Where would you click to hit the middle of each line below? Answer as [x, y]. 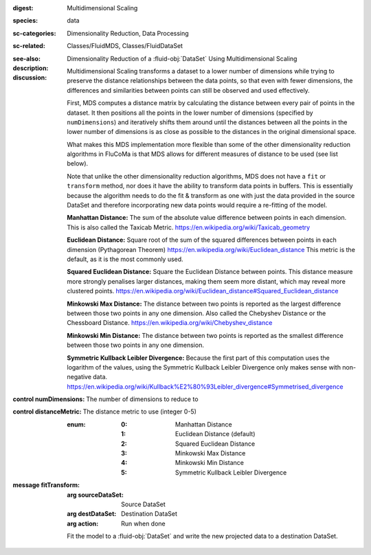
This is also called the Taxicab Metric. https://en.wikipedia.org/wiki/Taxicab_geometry [189, 227]
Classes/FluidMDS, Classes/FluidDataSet [125, 46]
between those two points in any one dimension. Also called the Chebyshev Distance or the [196, 313]
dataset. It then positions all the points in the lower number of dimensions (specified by [190, 113]
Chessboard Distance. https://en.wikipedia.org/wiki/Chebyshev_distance [170, 323]
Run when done [144, 523]
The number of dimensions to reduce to [142, 399]
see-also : [27, 58]
